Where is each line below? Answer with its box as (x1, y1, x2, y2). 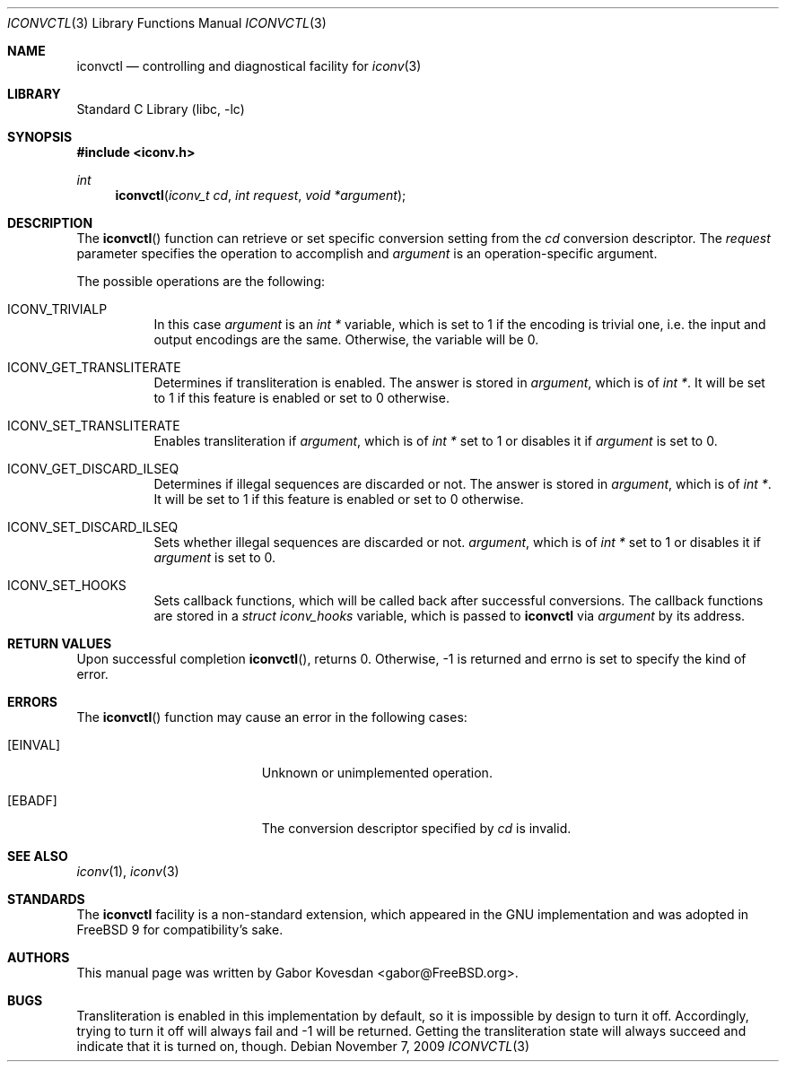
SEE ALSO (7, 848, 68, 864)
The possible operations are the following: (76, 274, 326, 289)
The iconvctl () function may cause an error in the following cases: (76, 709, 467, 725)
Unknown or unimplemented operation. (261, 765, 493, 780)
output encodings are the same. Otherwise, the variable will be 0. (153, 332, 539, 347)
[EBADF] (7, 793, 57, 808)
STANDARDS (7, 891, 85, 907)
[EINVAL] (7, 737, 61, 752)
